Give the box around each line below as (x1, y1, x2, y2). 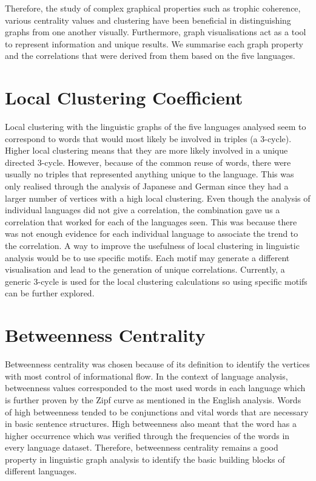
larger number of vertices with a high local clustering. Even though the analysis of (5, 191, 311, 204)
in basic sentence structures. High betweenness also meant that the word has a (5, 417, 297, 430)
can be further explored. (5, 287, 95, 299)
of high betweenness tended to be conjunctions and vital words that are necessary (5, 405, 309, 418)
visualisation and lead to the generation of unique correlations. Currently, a (5, 263, 285, 276)
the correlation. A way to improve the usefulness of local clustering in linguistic (5, 239, 300, 252)
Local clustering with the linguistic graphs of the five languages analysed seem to (5, 120, 306, 133)
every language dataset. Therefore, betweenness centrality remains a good (5, 441, 278, 454)
